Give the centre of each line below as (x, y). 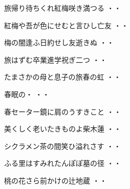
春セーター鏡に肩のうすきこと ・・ (63, 111)
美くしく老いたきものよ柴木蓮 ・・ (63, 129)
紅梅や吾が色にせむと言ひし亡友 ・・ (66, 25)
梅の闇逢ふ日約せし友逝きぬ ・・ (59, 42)
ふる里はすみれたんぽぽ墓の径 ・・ (63, 163)
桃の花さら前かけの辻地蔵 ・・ (56, 180)
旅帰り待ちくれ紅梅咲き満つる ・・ (63, 8)
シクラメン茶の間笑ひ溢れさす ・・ (63, 146)
